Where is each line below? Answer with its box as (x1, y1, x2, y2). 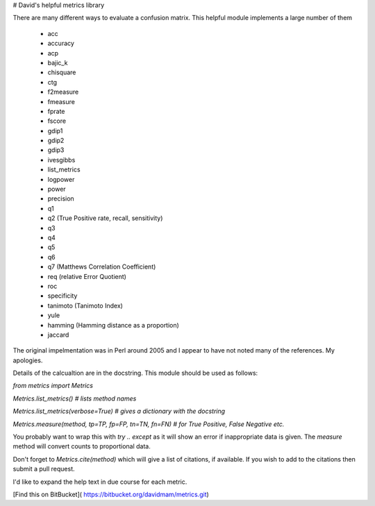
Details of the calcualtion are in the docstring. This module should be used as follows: (12, 369, 258, 378)
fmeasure (47, 97, 76, 106)
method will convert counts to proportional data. (12, 442, 151, 450)
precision (47, 194, 74, 203)
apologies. (12, 356, 43, 364)
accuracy (47, 39, 74, 48)
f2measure (47, 87, 79, 96)
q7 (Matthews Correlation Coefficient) (47, 262, 156, 271)
